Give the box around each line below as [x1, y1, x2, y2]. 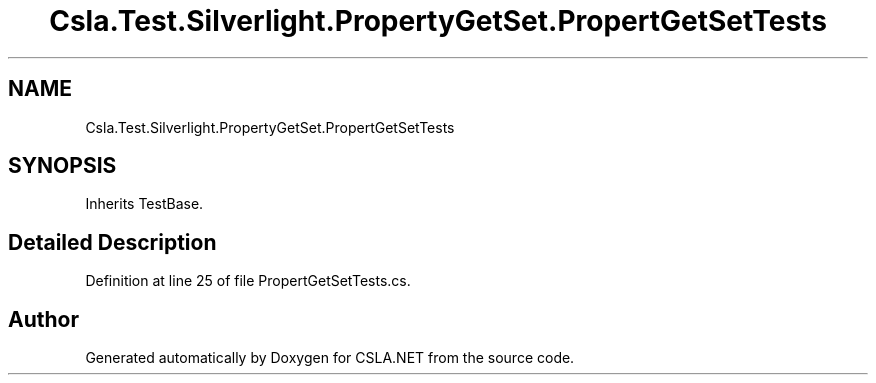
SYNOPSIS [8, 153, 117, 179]
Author [8, 306, 79, 332]
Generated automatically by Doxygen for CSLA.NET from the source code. [85, 349, 575, 367]
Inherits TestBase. [85, 195, 204, 213]
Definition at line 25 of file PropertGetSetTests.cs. [85, 272, 411, 290]
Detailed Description [8, 229, 217, 255]
